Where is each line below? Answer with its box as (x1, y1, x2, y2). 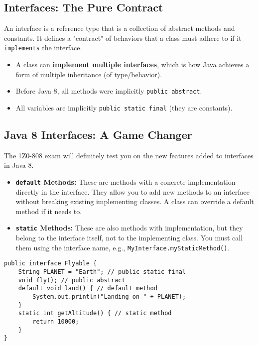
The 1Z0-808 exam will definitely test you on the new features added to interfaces (4, 150, 254, 160)
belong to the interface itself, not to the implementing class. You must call (15, 232, 243, 243)
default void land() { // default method (18, 285, 157, 292)
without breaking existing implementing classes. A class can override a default (15, 196, 254, 207)
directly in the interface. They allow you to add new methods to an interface (15, 186, 250, 197)
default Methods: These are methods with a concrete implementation (15, 176, 236, 187)
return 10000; (32, 318, 79, 325)
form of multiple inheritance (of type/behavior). (15, 69, 162, 79)
